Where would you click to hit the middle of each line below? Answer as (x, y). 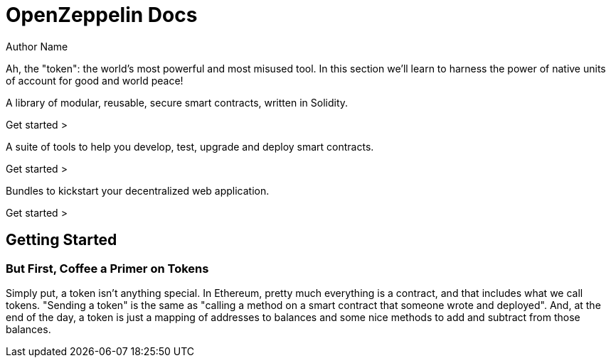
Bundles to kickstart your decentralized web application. (138, 190)
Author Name (37, 46)
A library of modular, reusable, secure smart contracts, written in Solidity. (177, 102)
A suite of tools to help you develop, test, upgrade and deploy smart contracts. (190, 146)
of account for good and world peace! (95, 80)
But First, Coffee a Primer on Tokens (107, 268)
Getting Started (62, 240)
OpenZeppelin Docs (102, 15)
